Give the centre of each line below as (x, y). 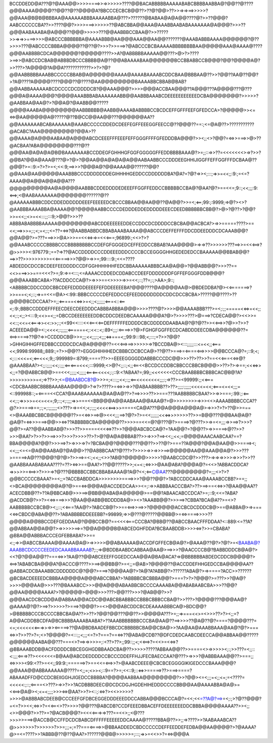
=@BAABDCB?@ (79, 380)
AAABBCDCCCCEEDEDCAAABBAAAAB (51, 550)
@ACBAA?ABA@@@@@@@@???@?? (49, 145)
